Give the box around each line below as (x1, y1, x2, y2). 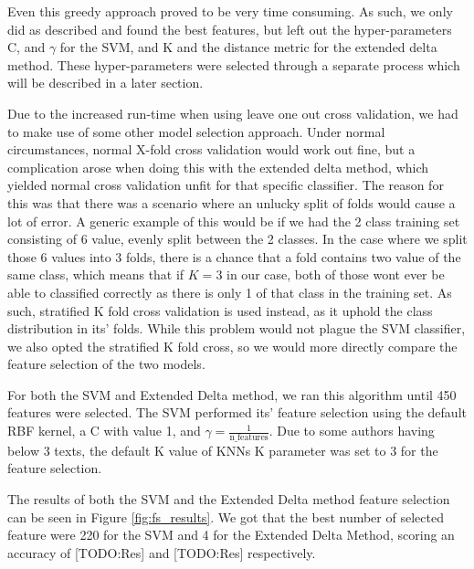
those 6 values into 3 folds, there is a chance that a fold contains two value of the (7, 247, 461, 266)
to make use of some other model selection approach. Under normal (7, 121, 385, 141)
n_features (229, 432, 269, 442)
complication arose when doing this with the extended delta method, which (7, 157, 429, 176)
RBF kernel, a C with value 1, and (7, 421, 201, 440)
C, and (7, 37, 46, 57)
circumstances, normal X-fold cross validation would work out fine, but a (7, 140, 416, 159)
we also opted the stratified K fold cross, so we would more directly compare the (7, 336, 458, 355)
